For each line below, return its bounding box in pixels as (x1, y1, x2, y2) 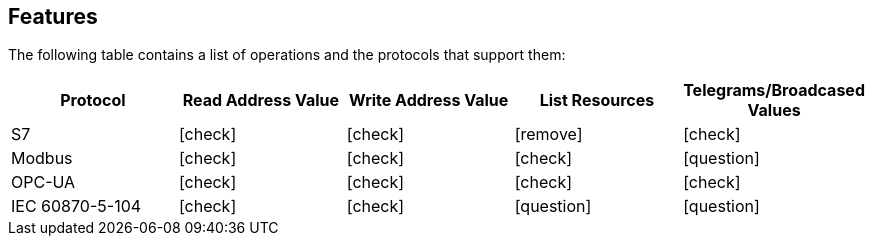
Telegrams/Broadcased (683, 80, 865, 101)
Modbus (11, 148, 73, 169)
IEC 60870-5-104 (11, 196, 142, 217)
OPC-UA (11, 172, 76, 193)
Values (747, 100, 801, 121)
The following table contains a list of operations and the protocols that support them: (8, 46, 566, 64)
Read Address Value (182, 90, 340, 111)
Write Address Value (349, 90, 509, 111)
